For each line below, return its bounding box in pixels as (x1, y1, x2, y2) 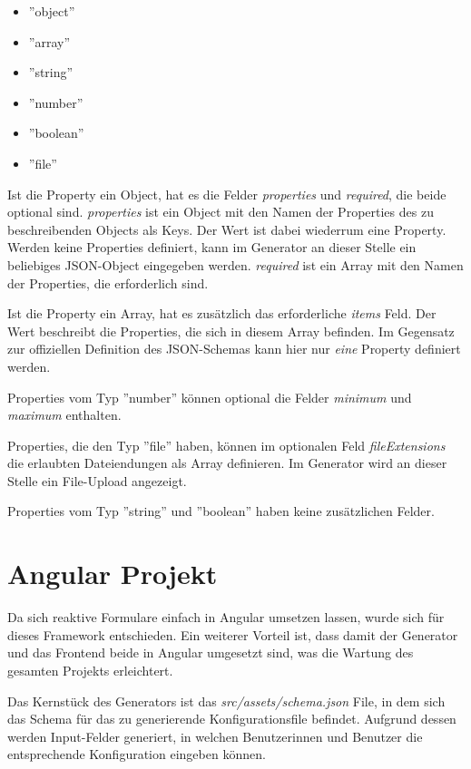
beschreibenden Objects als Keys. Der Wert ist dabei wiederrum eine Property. (7, 219, 446, 238)
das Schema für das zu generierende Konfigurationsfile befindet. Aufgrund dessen (7, 709, 456, 728)
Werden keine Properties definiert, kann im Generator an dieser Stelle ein (7, 238, 417, 257)
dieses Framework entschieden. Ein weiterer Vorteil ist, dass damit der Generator (7, 625, 458, 644)
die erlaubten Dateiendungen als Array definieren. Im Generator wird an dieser (7, 453, 447, 472)
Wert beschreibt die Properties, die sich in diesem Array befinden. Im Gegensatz (7, 321, 455, 340)
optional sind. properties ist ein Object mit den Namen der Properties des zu (7, 202, 434, 221)
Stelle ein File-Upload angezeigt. (7, 471, 187, 490)
